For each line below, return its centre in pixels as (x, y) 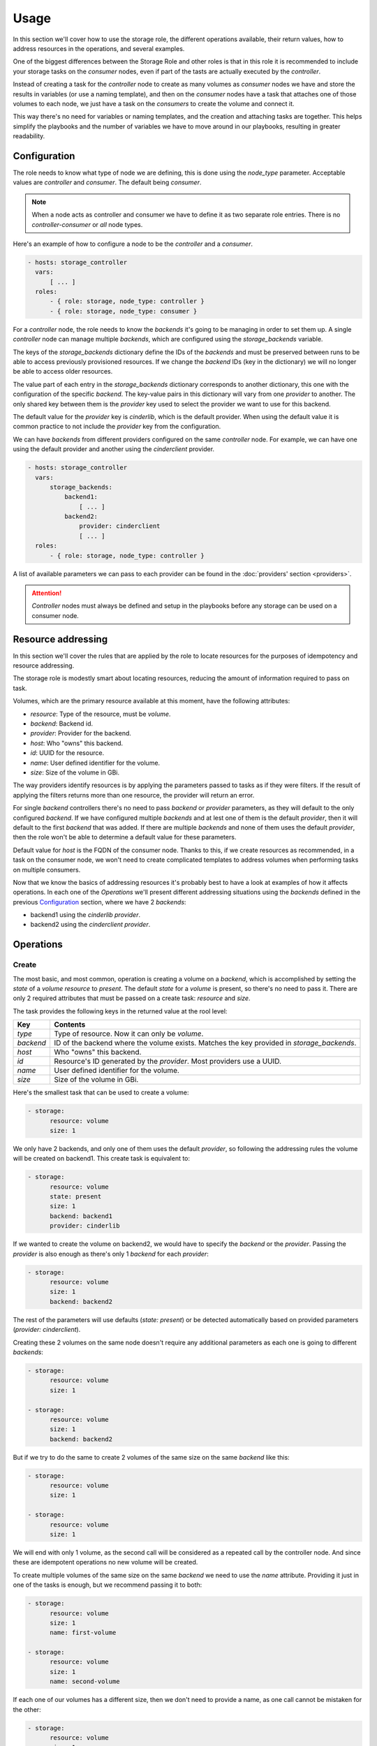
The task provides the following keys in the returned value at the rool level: (120, 1011)
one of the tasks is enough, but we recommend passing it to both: (108, 1585)
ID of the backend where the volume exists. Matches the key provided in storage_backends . (205, 1043)
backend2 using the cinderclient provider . (90, 925)
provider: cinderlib (85, 1226)
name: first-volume (83, 1633)
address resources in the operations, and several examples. (99, 48)
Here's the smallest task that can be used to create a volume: (101, 1092)
